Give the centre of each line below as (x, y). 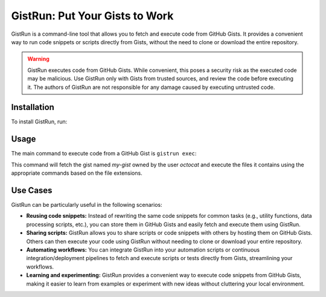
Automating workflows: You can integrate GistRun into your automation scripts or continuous (143, 250)
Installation (33, 107)
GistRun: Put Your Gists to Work (92, 16)
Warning (38, 59)
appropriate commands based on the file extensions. (77, 173)
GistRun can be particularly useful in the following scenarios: (87, 205)
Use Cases (32, 190)
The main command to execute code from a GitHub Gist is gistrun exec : (104, 154)
